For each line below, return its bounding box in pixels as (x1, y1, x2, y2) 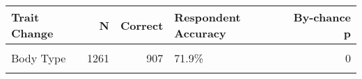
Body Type (11, 50, 66, 66)
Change (11, 25, 54, 41)
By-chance (293, 9, 351, 25)
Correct (120, 17, 164, 33)
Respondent (174, 9, 241, 25)
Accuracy (174, 25, 226, 41)
